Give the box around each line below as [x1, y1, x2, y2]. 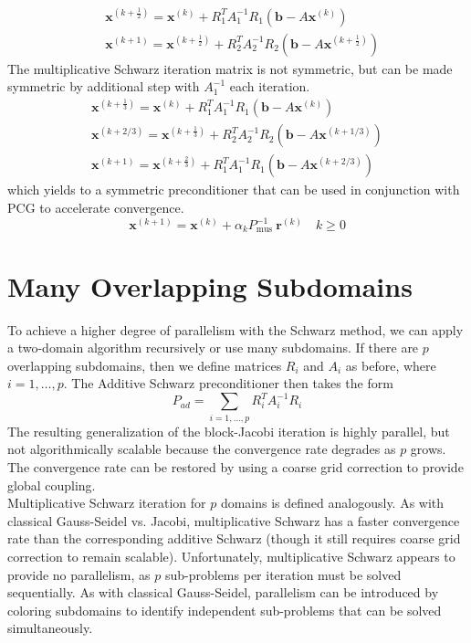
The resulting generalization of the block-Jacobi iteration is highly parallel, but [7, 421, 450, 440]
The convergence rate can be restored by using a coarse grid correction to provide [7, 458, 464, 476]
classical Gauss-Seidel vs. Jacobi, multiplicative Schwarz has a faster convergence [7, 511, 460, 530]
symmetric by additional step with [7, 77, 200, 96]
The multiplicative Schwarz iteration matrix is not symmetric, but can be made [7, 58, 453, 78]
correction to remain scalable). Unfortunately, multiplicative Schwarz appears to [7, 546, 455, 565]
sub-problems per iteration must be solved [164, 564, 402, 584]
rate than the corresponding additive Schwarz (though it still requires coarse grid [7, 529, 461, 548]
